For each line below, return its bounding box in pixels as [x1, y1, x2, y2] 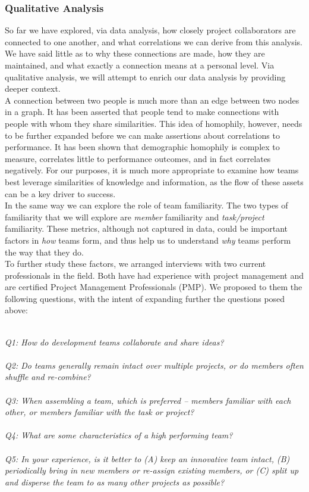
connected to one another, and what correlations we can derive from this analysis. [5, 35, 302, 48]
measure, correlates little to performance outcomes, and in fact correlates [5, 152, 271, 164]
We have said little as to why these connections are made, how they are [5, 47, 265, 60]
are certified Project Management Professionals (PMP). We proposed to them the [5, 281, 302, 293]
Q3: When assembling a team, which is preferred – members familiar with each [5, 394, 291, 406]
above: [5, 304, 28, 316]
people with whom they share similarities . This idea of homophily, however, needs [5, 117, 302, 129]
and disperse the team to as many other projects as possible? [5, 475, 225, 488]
